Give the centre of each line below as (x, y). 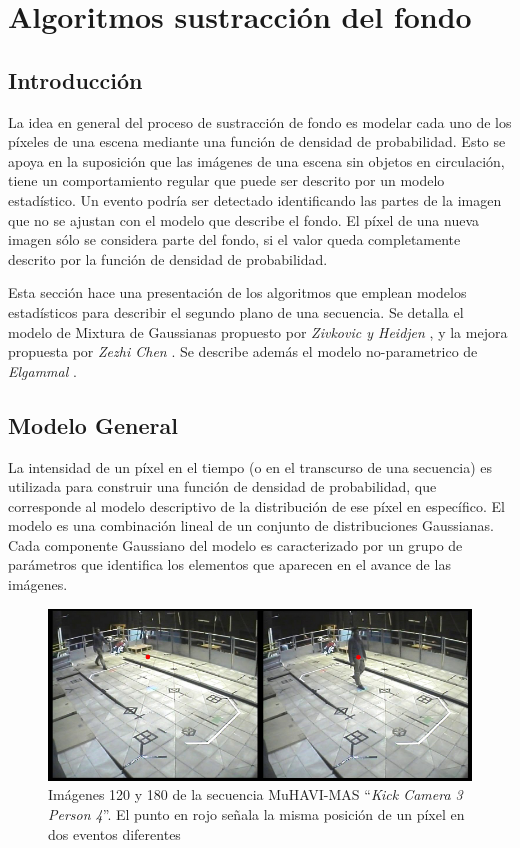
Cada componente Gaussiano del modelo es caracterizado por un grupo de (235, 544)
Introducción (75, 79)
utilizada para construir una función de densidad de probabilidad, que (222, 486)
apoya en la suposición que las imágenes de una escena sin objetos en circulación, (256, 160)
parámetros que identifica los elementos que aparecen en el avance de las (229, 564)
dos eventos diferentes (114, 833)
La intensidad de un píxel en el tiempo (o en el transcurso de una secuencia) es (250, 466)
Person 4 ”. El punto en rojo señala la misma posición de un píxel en (256, 814)
